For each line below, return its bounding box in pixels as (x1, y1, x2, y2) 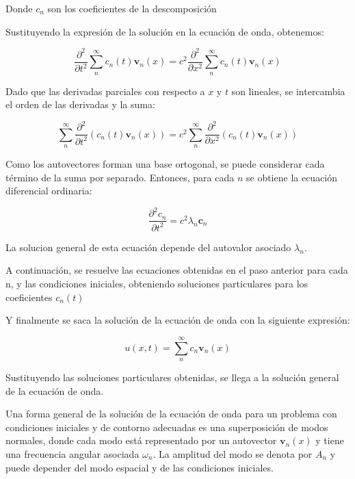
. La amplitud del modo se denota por (153, 446, 313, 461)
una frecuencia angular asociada (5, 446, 140, 461)
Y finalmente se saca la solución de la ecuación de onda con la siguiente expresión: (5, 313, 350, 327)
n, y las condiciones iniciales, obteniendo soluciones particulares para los (5, 276, 308, 290)
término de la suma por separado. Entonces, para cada (5, 170, 235, 184)
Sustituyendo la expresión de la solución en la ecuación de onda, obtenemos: (5, 24, 324, 38)
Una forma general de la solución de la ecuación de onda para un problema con (5, 406, 337, 421)
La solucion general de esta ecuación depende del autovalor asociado (5, 239, 291, 254)
